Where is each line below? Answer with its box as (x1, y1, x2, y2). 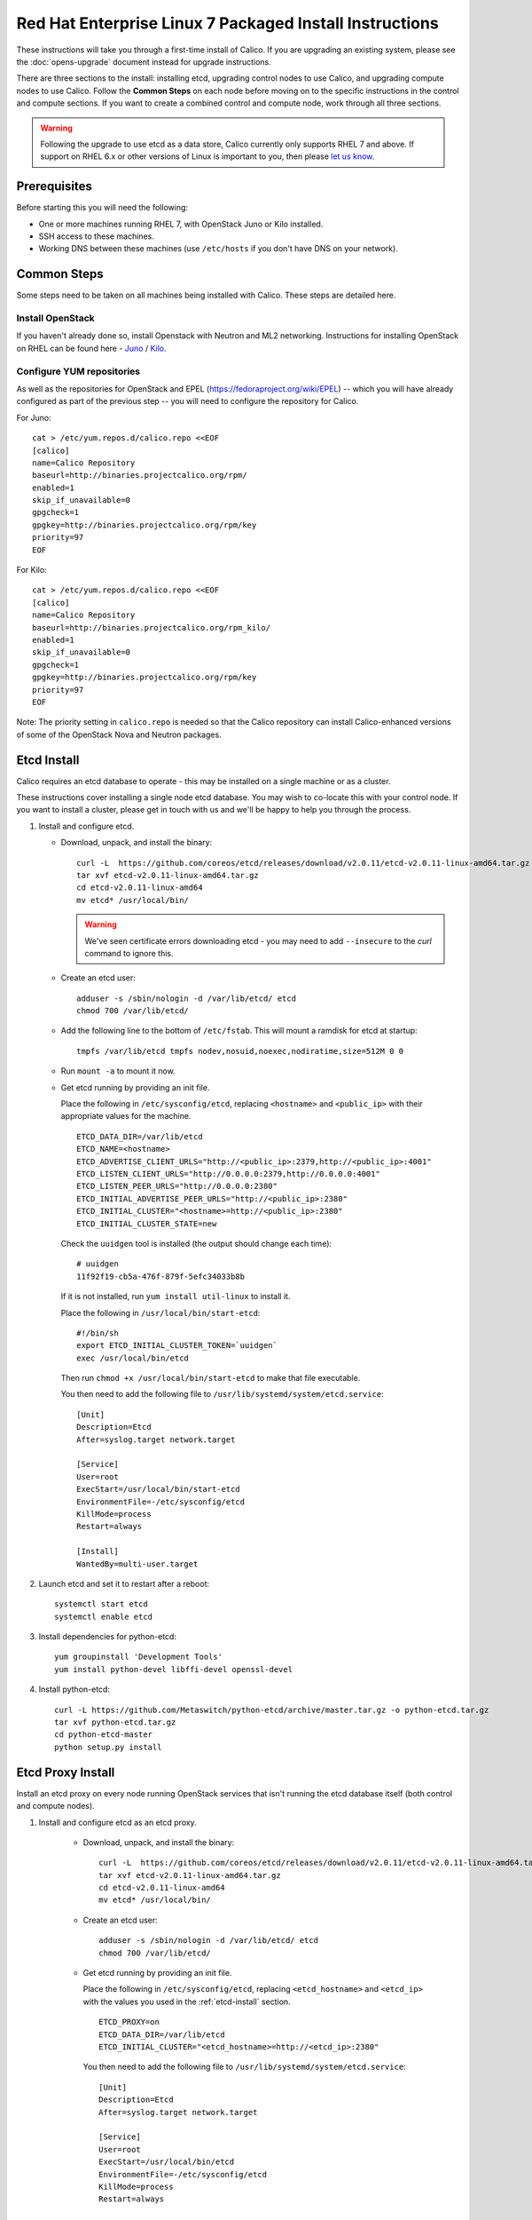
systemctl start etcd (54, 1599, 148, 1609)
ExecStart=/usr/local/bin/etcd (98, 2157, 235, 2167)
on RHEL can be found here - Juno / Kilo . (16, 343, 168, 353)
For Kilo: (16, 565, 48, 575)
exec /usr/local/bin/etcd (76, 1352, 190, 1363)
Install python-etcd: (38, 1684, 111, 1695)
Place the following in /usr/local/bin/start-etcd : (60, 1307, 261, 1318)
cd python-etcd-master (54, 1730, 153, 1740)
